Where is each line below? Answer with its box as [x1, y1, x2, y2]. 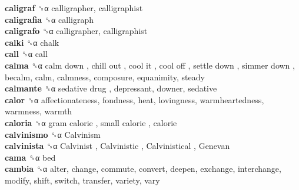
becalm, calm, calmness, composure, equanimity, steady [5, 70, 205, 83]
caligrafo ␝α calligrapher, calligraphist [5, 25, 148, 37]
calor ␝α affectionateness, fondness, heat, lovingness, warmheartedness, [5, 93, 264, 106]
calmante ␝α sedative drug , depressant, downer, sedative [5, 82, 217, 94]
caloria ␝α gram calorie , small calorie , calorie [5, 116, 177, 128]
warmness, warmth [5, 105, 72, 117]
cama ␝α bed [5, 151, 56, 163]
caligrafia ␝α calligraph [5, 13, 94, 25]
